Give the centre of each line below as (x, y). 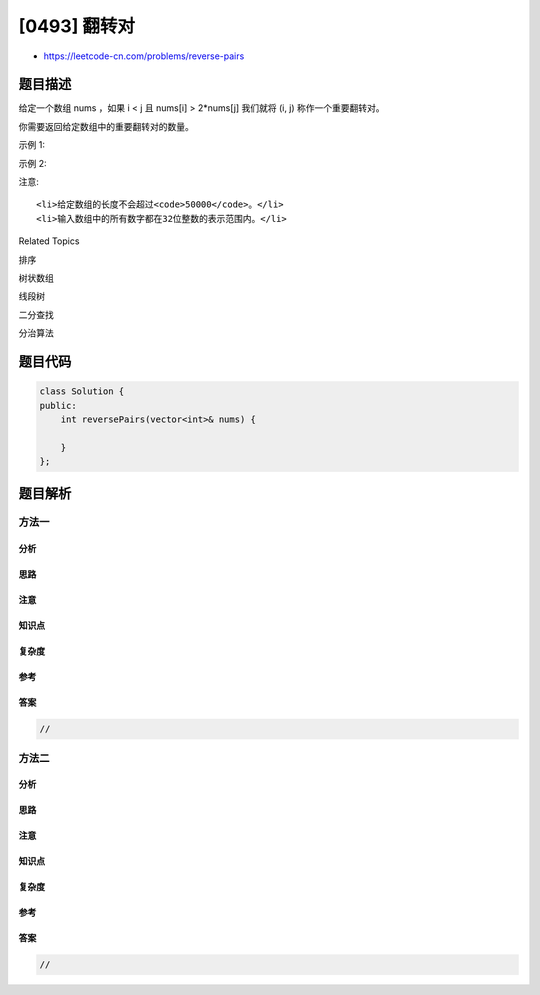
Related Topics (49, 241)
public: (58, 405)
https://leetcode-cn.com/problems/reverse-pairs (144, 56)
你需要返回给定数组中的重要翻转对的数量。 (106, 126)
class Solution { (82, 391)
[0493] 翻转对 (76, 26)
